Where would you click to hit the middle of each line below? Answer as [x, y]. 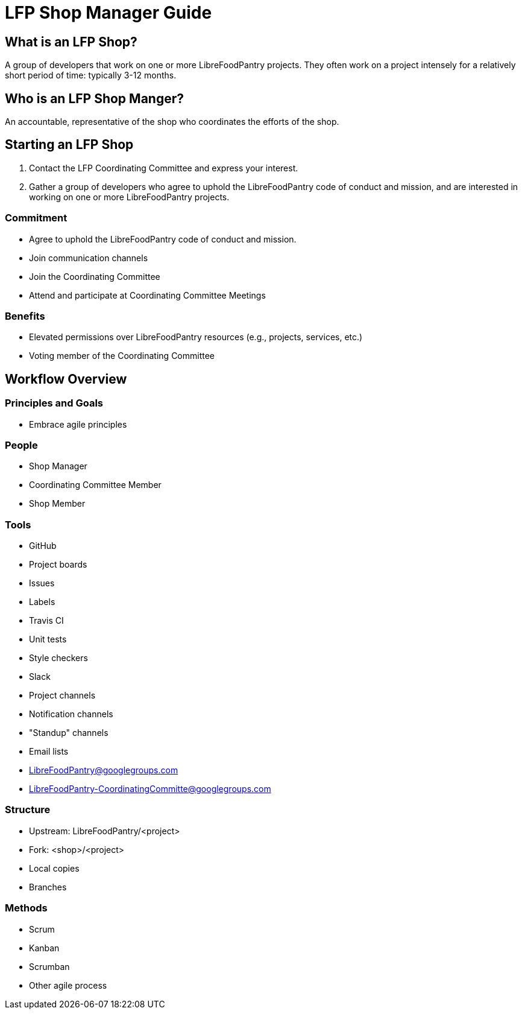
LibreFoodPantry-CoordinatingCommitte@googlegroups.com [150, 789]
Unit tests [48, 639]
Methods [26, 908]
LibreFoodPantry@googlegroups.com [104, 770]
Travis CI [46, 621]
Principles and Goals [54, 403]
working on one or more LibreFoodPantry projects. [129, 197]
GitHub [43, 546]
